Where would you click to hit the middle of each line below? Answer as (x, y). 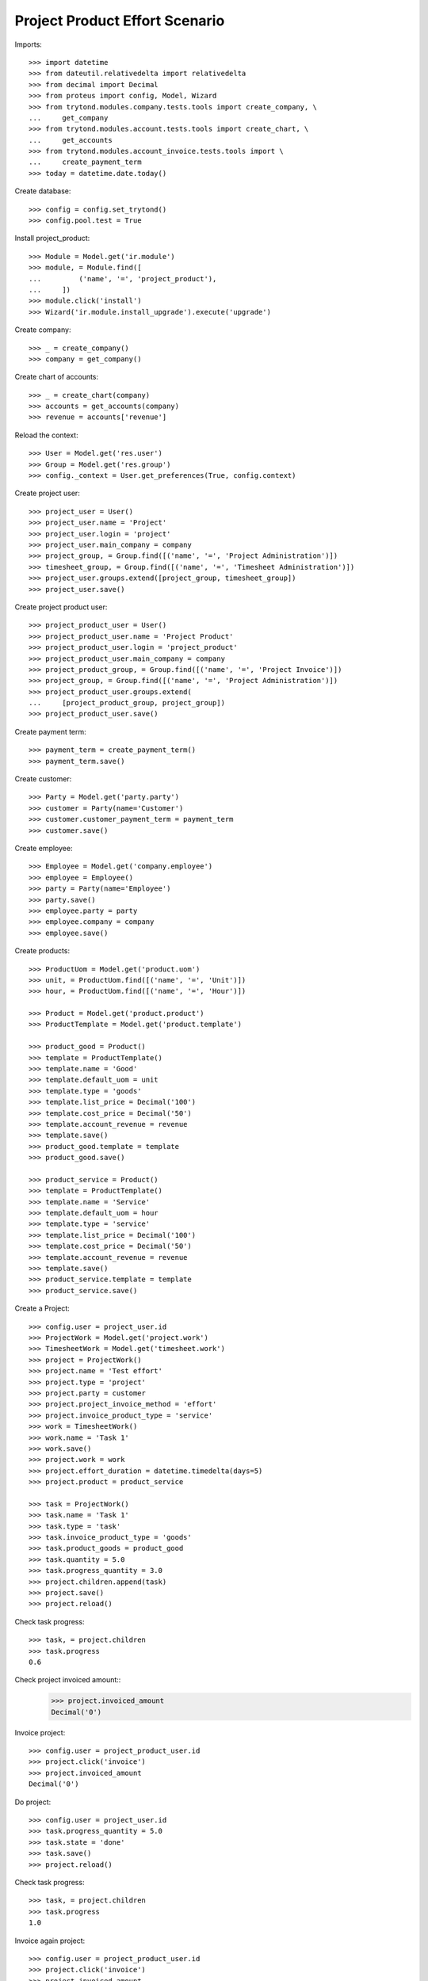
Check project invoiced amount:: (68, 1680)
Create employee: (44, 848)
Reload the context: (46, 435)
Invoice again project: (50, 1941)
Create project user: (48, 493)
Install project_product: (52, 239)
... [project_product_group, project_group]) (127, 703)
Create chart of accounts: (57, 377)
